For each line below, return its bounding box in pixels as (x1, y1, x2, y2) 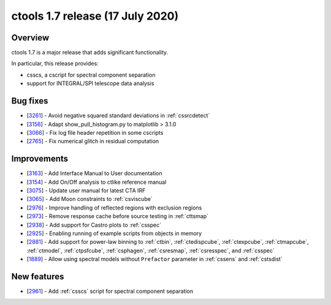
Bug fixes (11, 96, 48, 107)
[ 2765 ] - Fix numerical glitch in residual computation (26, 138, 159, 145)
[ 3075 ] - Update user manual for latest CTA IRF (26, 187, 146, 194)
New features (11, 271, 64, 282)
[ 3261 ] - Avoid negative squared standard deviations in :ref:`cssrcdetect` (26, 112, 210, 119)
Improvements (11, 154, 69, 164)
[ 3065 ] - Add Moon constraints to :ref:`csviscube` (26, 195, 153, 203)
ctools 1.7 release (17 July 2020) (11, 9, 179, 23)
